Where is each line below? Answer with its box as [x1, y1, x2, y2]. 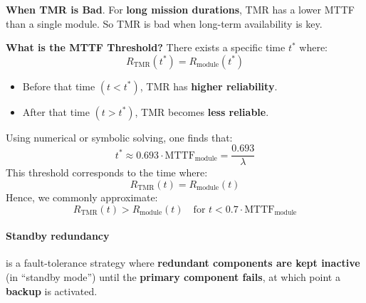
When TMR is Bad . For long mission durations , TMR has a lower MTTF [6, 2, 355, 16]
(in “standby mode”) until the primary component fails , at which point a [6, 270, 340, 285]
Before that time [22, 78, 95, 93]
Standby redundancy [6, 228, 110, 243]
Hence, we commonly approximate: [6, 190, 158, 205]
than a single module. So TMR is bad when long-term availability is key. [6, 16, 323, 31]
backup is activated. [6, 283, 98, 298]
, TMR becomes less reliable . [135, 104, 269, 119]
